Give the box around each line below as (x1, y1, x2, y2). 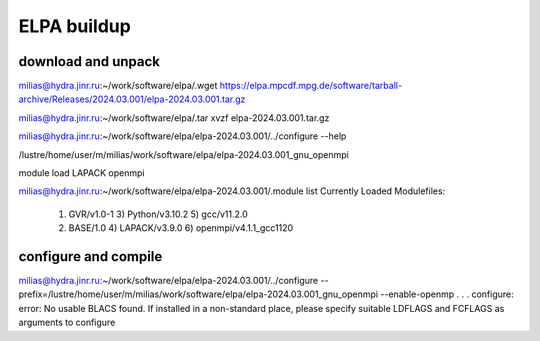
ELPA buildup (18, 15, 132, 37)
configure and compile (18, 248, 163, 265)
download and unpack (18, 53, 160, 70)
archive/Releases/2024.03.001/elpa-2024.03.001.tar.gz (18, 93, 246, 105)
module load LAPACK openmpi (18, 167, 145, 179)
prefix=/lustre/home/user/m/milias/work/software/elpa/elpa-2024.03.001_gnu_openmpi (18, 288, 379, 300)
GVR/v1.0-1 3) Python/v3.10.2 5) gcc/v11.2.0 (68, 208, 249, 220)
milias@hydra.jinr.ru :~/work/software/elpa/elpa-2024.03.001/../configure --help (18, 130, 347, 142)
